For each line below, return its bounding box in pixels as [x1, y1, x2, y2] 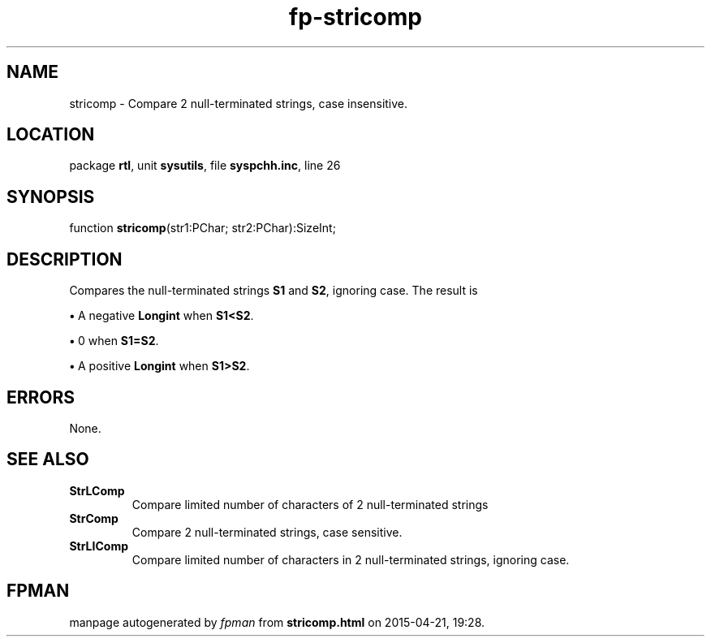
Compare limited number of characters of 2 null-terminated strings [131, 497, 489, 511]
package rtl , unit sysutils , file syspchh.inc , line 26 [69, 158, 341, 173]
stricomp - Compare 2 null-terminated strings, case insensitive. [69, 96, 408, 110]
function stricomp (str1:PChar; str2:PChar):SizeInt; [69, 221, 336, 235]
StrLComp [69, 483, 125, 498]
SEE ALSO [6, 449, 89, 470]
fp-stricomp [289, 3, 422, 31]
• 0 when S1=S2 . [69, 334, 159, 348]
